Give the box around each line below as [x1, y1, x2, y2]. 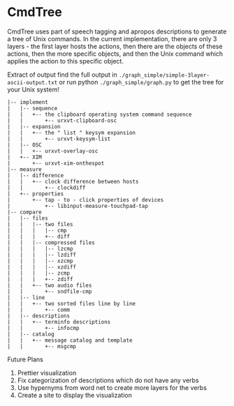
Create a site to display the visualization [17, 391, 133, 399]
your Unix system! [7, 85, 59, 93]
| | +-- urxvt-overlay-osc [7, 147, 98, 154]
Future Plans [7, 355, 43, 363]
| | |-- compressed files [7, 239, 96, 246]
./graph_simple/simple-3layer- [118, 71, 210, 79]
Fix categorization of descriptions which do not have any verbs [17, 376, 199, 384]
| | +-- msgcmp [7, 343, 77, 349]
